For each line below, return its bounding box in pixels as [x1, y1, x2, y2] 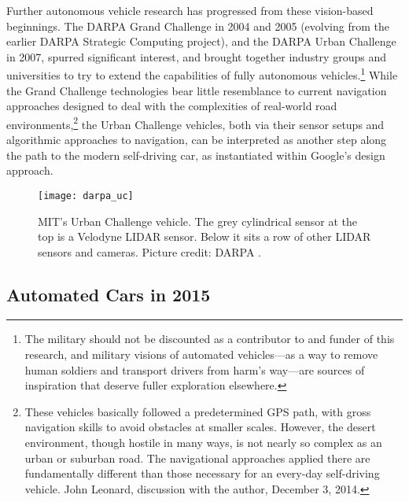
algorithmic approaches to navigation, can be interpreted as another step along [6, 131, 387, 148]
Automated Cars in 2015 [6, 282, 211, 306]
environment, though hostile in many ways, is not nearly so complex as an [24, 434, 382, 451]
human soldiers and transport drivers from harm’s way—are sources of [24, 361, 365, 378]
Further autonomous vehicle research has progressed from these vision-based [6, 2, 374, 18]
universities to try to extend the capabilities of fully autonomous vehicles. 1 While [6, 65, 398, 83]
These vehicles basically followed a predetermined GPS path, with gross [24, 403, 371, 419]
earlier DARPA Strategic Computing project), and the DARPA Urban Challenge [6, 33, 396, 50]
